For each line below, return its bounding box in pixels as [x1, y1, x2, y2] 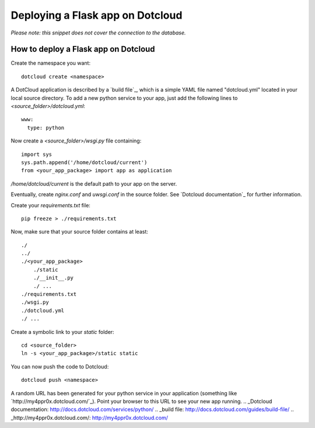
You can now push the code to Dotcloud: [10, 363, 109, 370]
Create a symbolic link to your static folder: [10, 328, 114, 335]
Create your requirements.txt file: [10, 201, 90, 208]
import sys [21, 151, 52, 158]
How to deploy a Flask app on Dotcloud [10, 44, 155, 54]
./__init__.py [33, 274, 74, 281]
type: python [27, 124, 65, 131]
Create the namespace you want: [10, 60, 90, 67]
